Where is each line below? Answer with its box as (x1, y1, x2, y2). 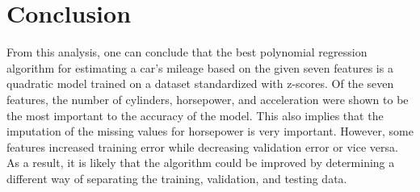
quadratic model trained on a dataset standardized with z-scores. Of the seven (6, 75, 394, 92)
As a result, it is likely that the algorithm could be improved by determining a (6, 154, 395, 171)
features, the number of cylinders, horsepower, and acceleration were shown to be (6, 90, 409, 107)
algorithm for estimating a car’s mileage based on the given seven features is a (6, 59, 393, 76)
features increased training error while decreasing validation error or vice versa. (6, 138, 398, 155)
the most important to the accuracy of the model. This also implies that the (6, 106, 384, 123)
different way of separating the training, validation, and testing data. (6, 169, 347, 186)
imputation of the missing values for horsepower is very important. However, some (6, 123, 414, 140)
